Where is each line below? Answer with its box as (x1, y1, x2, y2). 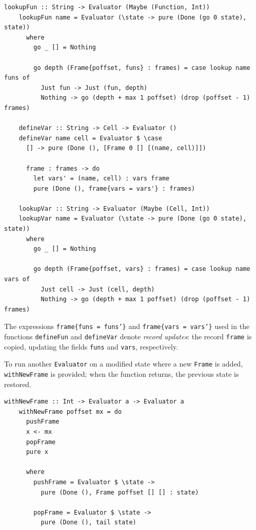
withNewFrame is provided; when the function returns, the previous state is (4, 369, 239, 379)
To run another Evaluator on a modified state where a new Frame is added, (4, 358, 243, 369)
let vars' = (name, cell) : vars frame (33, 175, 170, 182)
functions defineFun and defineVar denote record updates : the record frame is (4, 331, 252, 342)
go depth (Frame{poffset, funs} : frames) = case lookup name (33, 64, 250, 71)
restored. (4, 378, 32, 389)
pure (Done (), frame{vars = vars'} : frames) (33, 185, 195, 192)
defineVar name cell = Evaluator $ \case (18, 134, 162, 142)
